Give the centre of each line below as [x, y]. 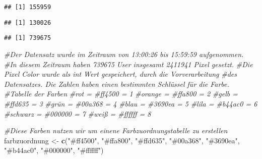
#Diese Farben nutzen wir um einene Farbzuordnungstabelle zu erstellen [116, 130]
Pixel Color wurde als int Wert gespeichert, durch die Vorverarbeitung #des [120, 74]
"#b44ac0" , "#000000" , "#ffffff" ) [54, 150]
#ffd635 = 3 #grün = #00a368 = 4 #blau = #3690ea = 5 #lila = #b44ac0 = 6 [131, 103]
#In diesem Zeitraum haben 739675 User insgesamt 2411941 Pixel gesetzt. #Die [128, 64]
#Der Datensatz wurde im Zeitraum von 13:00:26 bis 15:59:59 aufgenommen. [124, 54]
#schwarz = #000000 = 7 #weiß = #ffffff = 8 [78, 113]
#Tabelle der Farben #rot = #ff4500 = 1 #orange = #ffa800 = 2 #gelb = [121, 94]
